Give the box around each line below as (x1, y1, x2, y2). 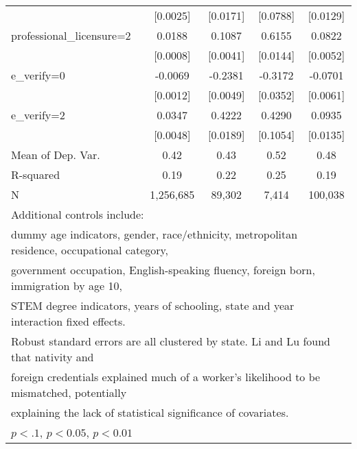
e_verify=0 (11, 67, 65, 83)
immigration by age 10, (11, 278, 122, 293)
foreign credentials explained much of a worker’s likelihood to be (11, 369, 321, 385)
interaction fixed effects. (11, 313, 126, 329)
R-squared (11, 167, 60, 182)
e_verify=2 (11, 107, 65, 123)
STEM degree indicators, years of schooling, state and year (11, 298, 295, 313)
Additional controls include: (11, 206, 144, 222)
